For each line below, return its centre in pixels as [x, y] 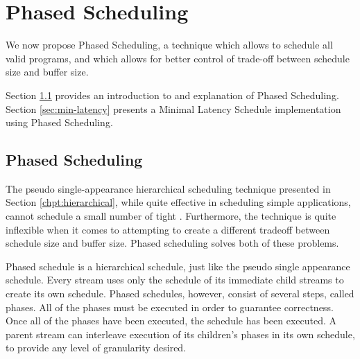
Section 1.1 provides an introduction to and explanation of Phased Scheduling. [172, 95]
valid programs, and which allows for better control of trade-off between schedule [178, 58]
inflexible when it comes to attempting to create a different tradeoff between [168, 229]
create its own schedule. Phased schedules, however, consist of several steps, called [180, 294]
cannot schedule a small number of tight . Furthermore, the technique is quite [171, 216]
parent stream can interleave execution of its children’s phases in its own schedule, [180, 334]
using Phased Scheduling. [59, 122]
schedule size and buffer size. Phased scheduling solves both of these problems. [172, 243]
